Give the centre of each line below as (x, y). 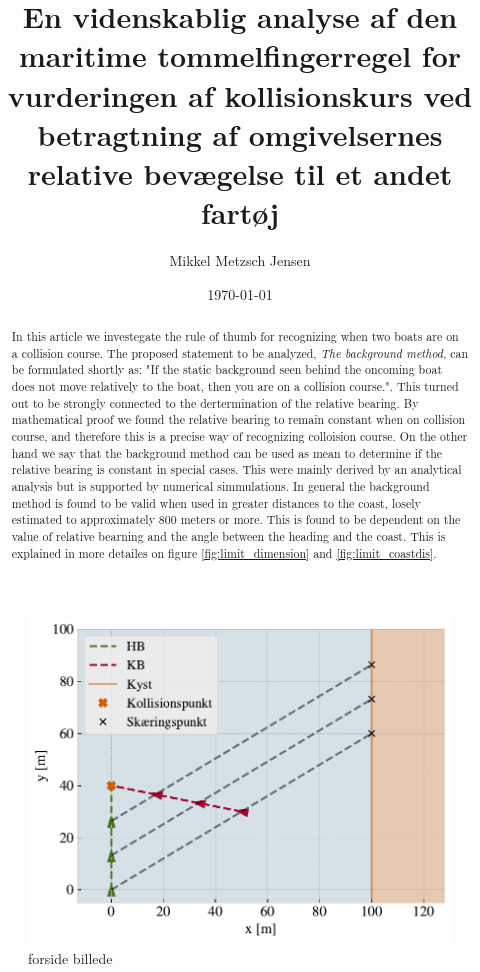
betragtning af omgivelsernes (240, 133)
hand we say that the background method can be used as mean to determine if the (227, 452)
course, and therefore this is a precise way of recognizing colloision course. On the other (239, 435)
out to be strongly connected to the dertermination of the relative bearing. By (215, 402)
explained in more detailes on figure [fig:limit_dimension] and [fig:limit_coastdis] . (224, 552)
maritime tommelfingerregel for (240, 55)
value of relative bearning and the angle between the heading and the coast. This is (228, 535)
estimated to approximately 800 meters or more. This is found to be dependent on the (236, 519)
